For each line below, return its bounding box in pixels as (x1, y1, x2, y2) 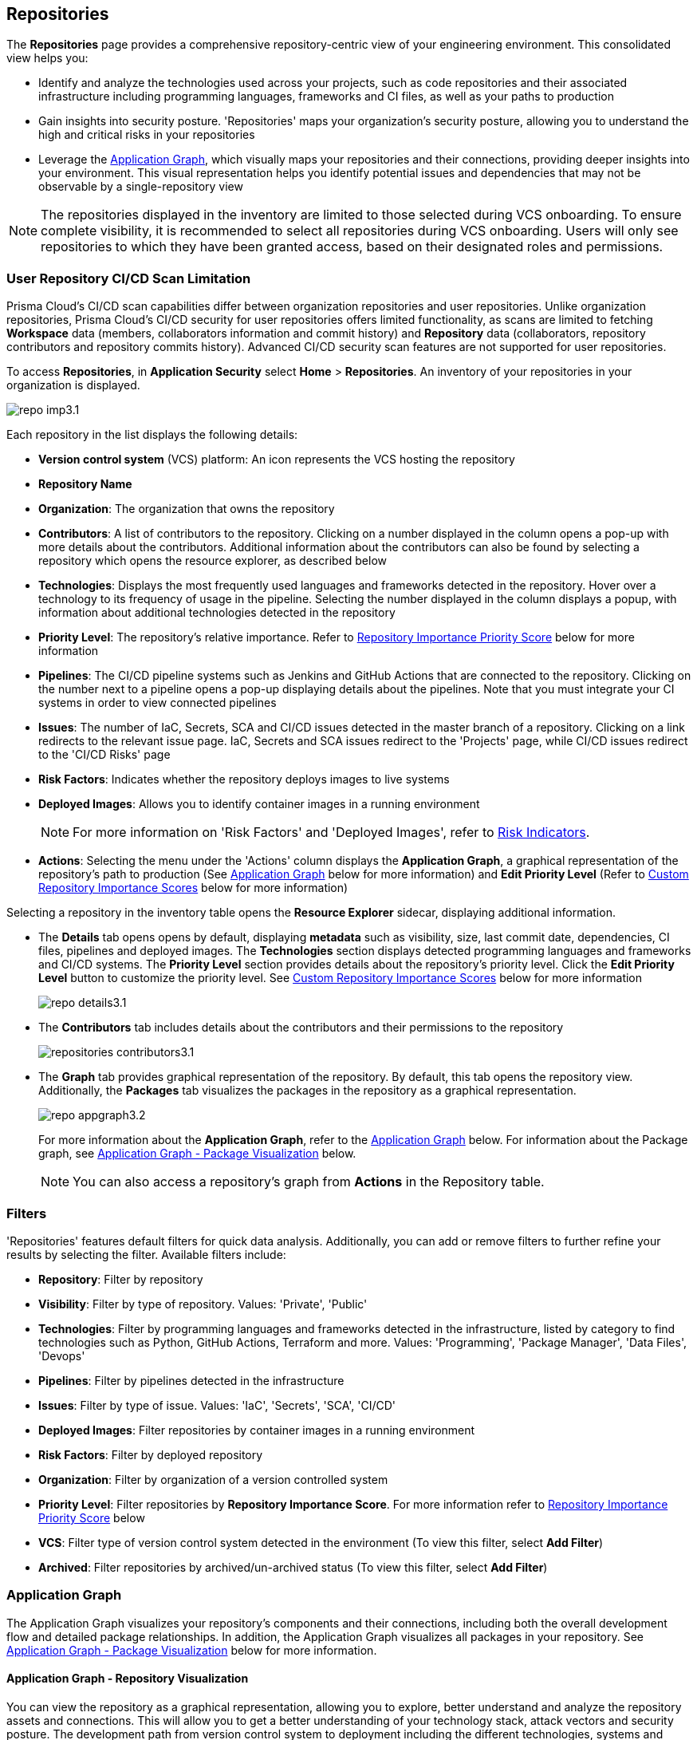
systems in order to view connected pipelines (38, 696, 277, 710)
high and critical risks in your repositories (38, 128, 255, 142)
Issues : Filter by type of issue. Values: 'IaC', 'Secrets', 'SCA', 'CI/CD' (38, 1398, 396, 1412)
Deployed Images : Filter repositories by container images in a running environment (38, 1422, 475, 1437)
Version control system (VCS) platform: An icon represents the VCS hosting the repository (38, 452, 515, 467)
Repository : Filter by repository (38, 1272, 203, 1286)
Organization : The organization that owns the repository (38, 502, 335, 516)
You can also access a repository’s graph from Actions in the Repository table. (73, 1174, 545, 1190)
